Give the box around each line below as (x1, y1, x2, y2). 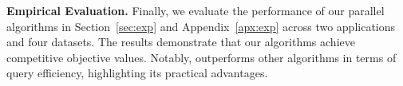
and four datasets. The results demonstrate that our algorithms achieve (6, 33, 355, 50)
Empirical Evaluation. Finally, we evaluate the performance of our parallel (6, 2, 385, 18)
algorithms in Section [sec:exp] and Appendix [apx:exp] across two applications (6, 18, 396, 34)
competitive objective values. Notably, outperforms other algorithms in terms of (6, 49, 397, 65)
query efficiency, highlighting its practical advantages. (6, 64, 268, 81)
